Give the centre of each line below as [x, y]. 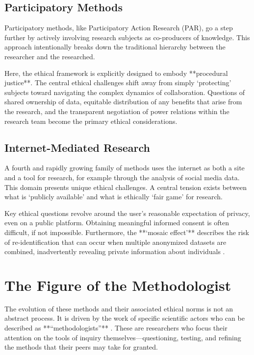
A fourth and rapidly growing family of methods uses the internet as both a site [125, 168]
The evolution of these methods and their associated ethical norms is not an [119, 308]
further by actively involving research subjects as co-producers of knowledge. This [127, 37]
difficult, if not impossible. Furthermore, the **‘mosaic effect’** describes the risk [127, 232]
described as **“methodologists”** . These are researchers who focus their [116, 328]
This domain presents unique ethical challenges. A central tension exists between [126, 187]
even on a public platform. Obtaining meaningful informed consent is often [117, 223]
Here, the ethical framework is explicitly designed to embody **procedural [116, 73]
